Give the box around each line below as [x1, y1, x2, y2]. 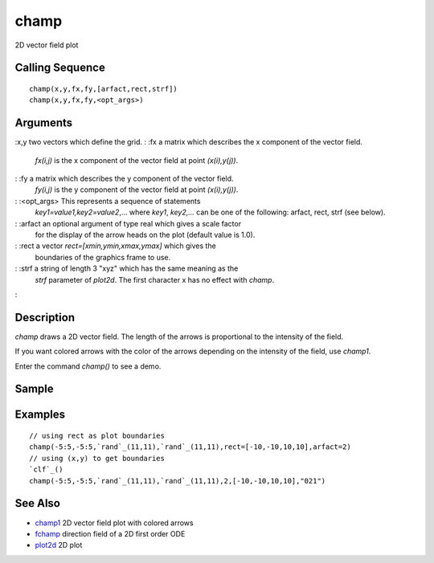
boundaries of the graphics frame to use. [35, 252, 171, 262]
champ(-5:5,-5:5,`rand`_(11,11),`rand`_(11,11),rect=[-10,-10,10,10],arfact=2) [29, 443, 351, 451]
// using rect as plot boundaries [29, 431, 165, 441]
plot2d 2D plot [35, 541, 83, 550]
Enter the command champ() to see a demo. [14, 361, 162, 371]
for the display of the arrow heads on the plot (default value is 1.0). [35, 230, 256, 239]
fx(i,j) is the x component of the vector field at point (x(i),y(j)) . [35, 155, 239, 165]
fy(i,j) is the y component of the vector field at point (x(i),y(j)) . [35, 185, 239, 194]
